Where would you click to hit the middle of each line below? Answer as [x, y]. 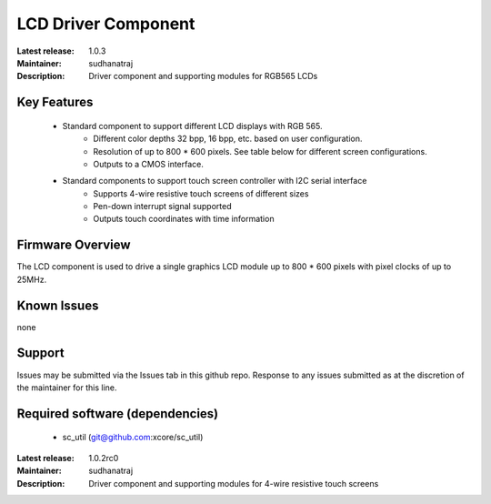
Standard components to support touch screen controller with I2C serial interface [215, 181]
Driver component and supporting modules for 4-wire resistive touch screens [234, 483]
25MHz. [32, 279]
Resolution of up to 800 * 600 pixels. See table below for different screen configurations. [260, 151]
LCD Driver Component [106, 24]
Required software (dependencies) [118, 413]
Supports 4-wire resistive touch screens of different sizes [201, 193]
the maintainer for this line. [67, 388]
